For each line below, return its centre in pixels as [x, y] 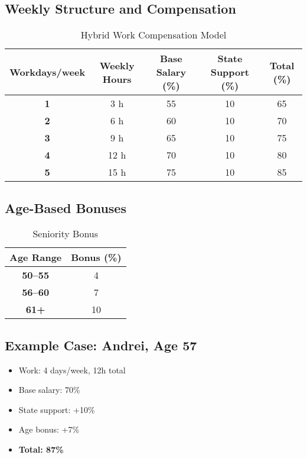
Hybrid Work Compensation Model [153, 35]
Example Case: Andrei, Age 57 [101, 345]
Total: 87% [41, 449]
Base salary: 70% [49, 390]
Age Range [36, 257]
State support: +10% [57, 409]
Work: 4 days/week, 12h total [72, 370]
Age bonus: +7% [49, 429]
